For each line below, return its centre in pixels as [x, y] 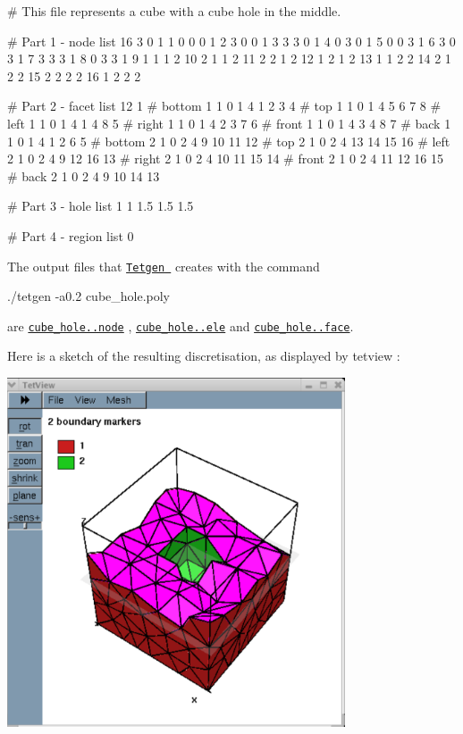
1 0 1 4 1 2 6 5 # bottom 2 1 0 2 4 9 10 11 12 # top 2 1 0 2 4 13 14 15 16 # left [229, 141]
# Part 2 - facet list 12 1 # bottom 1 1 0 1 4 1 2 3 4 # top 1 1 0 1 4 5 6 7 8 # [224, 106]
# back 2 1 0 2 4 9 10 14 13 [84, 175]
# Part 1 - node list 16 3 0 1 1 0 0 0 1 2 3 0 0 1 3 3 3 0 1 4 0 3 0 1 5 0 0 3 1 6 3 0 [231, 41]
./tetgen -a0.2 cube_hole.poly [89, 296]
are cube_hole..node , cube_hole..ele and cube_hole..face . [181, 325]
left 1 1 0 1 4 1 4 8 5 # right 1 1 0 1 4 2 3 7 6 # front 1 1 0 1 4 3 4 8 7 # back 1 [229, 123]
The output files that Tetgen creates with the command [164, 266]
